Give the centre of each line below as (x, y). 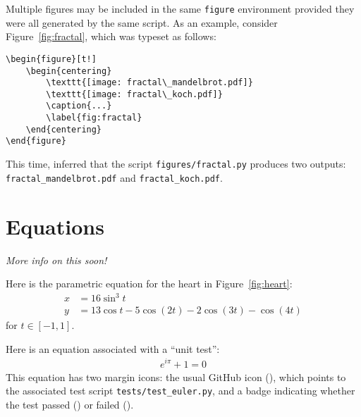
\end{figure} (36, 141)
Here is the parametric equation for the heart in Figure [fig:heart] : (149, 284)
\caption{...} (79, 106)
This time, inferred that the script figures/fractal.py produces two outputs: (176, 164)
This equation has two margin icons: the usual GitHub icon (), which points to (176, 376)
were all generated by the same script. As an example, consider (142, 22)
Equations (55, 226)
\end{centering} (64, 129)
